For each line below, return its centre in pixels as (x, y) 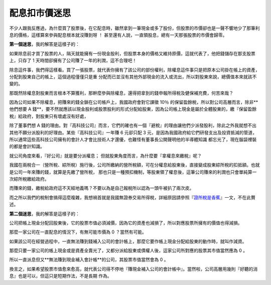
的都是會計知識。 (27, 147)
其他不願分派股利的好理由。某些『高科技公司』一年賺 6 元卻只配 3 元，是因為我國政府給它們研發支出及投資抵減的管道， (133, 132)
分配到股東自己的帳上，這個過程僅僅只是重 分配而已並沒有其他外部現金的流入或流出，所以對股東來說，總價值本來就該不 (133, 77)
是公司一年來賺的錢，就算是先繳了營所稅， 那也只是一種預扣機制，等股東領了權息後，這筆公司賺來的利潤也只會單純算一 (133, 172)
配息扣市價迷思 (40, 13)
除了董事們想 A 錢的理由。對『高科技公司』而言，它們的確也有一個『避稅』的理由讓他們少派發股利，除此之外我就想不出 (133, 125)
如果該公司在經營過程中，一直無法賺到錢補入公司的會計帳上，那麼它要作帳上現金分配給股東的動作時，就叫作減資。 (128, 241)
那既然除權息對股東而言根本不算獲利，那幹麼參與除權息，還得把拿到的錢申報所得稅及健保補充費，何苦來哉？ (121, 93)
